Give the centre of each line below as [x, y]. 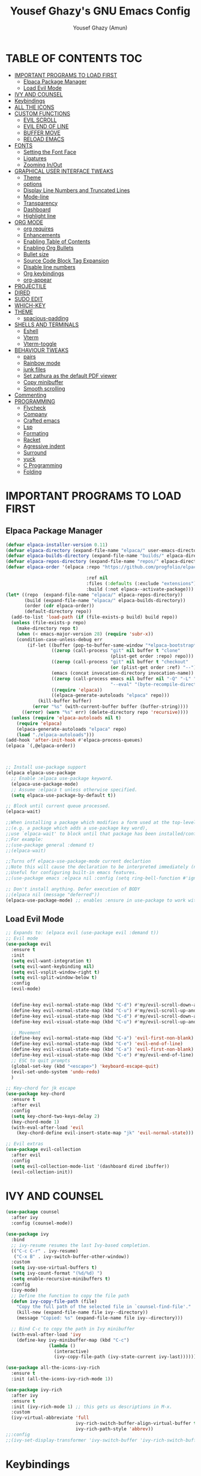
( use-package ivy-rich [34, 1390]
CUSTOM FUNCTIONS [42, 113]
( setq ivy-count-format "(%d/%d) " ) [57, 1273]
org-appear [37, 280]
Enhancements [42, 235]
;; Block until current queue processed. [58, 806]
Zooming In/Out [43, 164]
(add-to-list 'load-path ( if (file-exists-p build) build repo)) [94, 617]
